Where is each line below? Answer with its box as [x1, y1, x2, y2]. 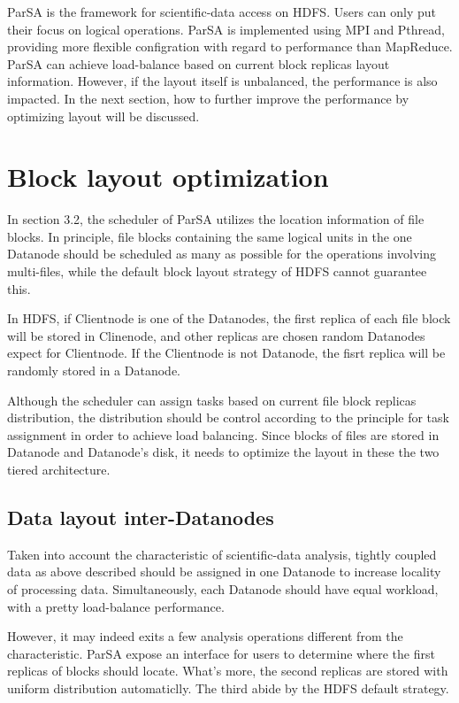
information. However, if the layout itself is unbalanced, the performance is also [7, 72, 438, 90]
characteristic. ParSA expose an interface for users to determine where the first [7, 644, 435, 662]
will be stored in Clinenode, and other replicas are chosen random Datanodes [7, 326, 425, 344]
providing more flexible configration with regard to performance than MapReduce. [7, 37, 453, 56]
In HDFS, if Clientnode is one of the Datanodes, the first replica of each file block [7, 309, 451, 328]
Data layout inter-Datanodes [7, 503, 274, 530]
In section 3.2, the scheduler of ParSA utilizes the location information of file [7, 210, 425, 228]
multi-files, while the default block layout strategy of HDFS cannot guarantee [7, 262, 427, 281]
